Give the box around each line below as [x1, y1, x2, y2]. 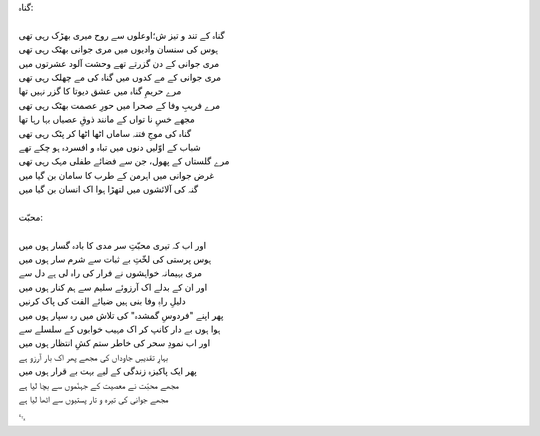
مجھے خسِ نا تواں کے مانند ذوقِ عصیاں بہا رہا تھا [18, 113, 195, 125]
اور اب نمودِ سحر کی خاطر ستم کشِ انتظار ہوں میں [18, 337, 211, 349]
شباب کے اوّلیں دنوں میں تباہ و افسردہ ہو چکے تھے [18, 141, 202, 153]
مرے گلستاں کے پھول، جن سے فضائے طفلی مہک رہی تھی [18, 155, 230, 167]
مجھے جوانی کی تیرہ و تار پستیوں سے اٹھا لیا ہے [18, 393, 169, 405]
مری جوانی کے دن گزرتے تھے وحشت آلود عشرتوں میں [18, 57, 220, 69]
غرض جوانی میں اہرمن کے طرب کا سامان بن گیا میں [18, 169, 215, 181]
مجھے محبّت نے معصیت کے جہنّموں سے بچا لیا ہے [18, 379, 180, 391]
